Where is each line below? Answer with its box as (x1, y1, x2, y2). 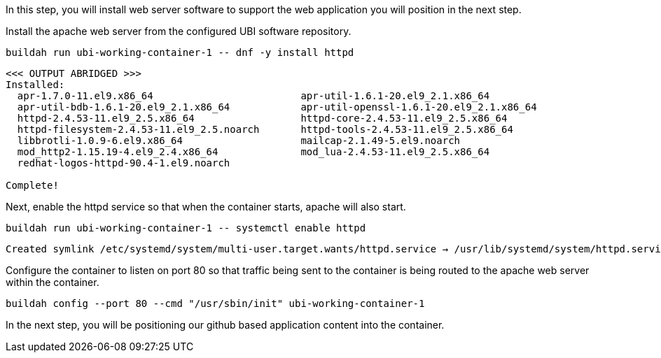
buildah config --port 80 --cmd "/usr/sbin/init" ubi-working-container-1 (6, 298, 425, 309)
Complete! (6, 180, 59, 191)
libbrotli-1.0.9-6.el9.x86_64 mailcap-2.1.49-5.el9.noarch (17, 135, 461, 146)
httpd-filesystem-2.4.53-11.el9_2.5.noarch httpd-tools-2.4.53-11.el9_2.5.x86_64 (17, 124, 513, 135)
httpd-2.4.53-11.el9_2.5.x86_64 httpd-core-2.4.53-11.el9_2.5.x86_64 (17, 113, 508, 124)
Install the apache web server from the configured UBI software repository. (6, 25, 352, 37)
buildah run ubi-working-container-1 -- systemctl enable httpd (6, 222, 366, 234)
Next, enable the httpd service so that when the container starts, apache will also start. (6, 201, 406, 213)
